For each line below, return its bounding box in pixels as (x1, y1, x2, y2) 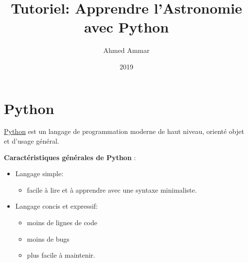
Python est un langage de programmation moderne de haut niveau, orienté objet (4, 126, 244, 136)
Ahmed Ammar (103, 45, 150, 55)
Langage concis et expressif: (15, 201, 98, 211)
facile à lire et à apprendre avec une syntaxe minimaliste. (27, 184, 197, 195)
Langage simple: (15, 168, 64, 179)
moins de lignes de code (27, 217, 98, 227)
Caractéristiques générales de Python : (4, 152, 136, 162)
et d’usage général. (4, 136, 59, 146)
